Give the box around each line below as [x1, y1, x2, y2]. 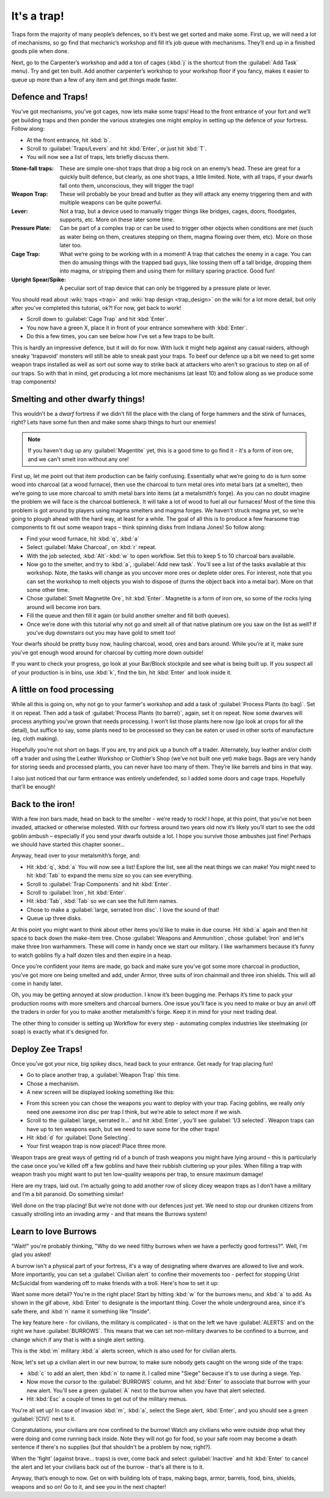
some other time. [26, 586, 70, 594]
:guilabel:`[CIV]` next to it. [11, 1415, 76, 1422]
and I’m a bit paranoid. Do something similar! [11, 1190, 124, 1198]
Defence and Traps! [11, 92, 88, 102]
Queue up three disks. [26, 915, 82, 922]
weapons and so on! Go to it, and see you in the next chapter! [11, 1483, 166, 1490]
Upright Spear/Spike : [11, 276, 67, 283]
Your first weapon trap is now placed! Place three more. [26, 1142, 167, 1149]
